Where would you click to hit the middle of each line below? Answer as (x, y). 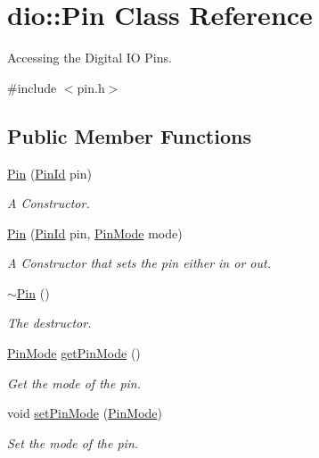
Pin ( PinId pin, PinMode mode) (95, 233)
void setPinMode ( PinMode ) (85, 413)
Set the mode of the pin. (73, 442)
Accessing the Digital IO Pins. (90, 58)
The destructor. (49, 323)
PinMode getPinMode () (74, 353)
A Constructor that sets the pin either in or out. (139, 263)
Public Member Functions (129, 135)
